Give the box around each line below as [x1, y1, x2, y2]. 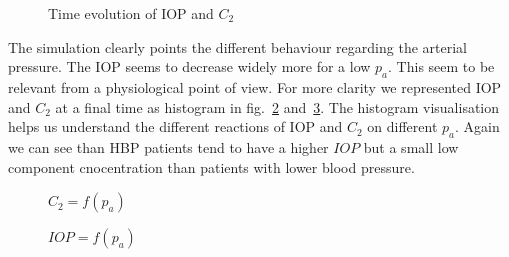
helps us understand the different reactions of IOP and [8, 116, 343, 137]
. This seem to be [388, 56, 495, 77]
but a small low [363, 136, 459, 157]
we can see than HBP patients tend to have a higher [8, 136, 329, 157]
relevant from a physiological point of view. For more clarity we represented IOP [8, 76, 502, 97]
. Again [455, 116, 500, 137]
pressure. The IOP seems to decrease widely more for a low [8, 56, 371, 77]
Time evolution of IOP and [48, 3, 214, 23]
